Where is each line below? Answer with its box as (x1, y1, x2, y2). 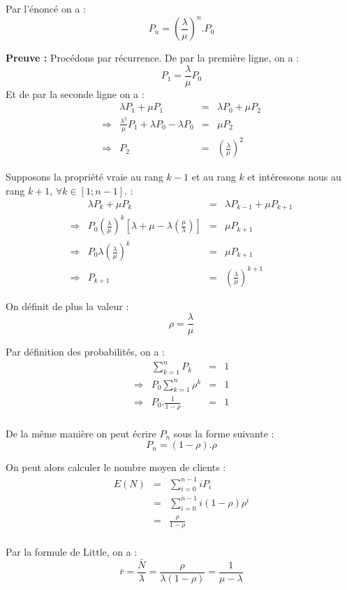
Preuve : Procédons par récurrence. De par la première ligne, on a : (6, 50, 300, 65)
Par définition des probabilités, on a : (6, 344, 165, 359)
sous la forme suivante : (173, 426, 274, 440)
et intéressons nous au (247, 169, 341, 184)
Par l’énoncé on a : (6, 1, 86, 15)
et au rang (191, 169, 236, 184)
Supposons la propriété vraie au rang (6, 169, 163, 184)
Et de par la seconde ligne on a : (6, 86, 145, 101)
